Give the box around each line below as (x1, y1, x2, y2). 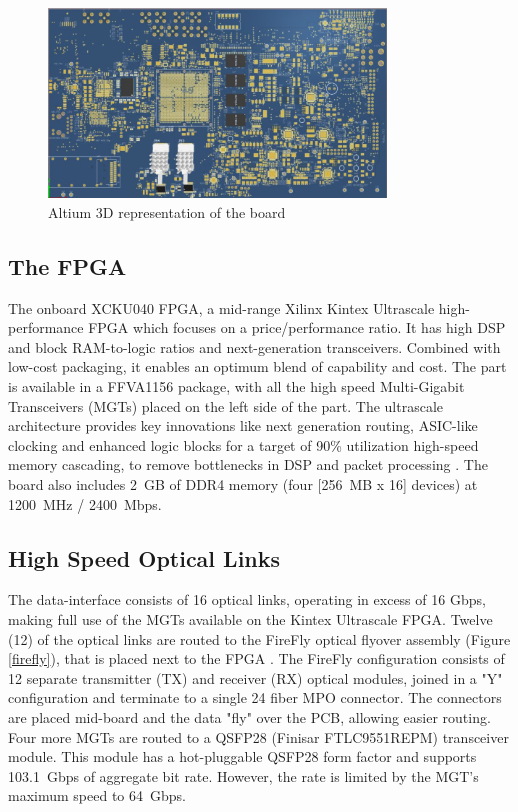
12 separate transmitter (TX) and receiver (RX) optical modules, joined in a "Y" (8, 667, 503, 688)
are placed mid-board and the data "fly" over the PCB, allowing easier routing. (8, 706, 491, 727)
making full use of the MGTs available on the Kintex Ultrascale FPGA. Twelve (8, 608, 493, 629)
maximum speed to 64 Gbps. (8, 785, 186, 806)
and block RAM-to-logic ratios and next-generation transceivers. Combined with (8, 336, 501, 357)
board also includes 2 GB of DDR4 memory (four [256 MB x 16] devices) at (8, 473, 478, 494)
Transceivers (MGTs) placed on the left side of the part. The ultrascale (8, 395, 444, 416)
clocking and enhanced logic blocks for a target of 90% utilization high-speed (8, 434, 479, 455)
